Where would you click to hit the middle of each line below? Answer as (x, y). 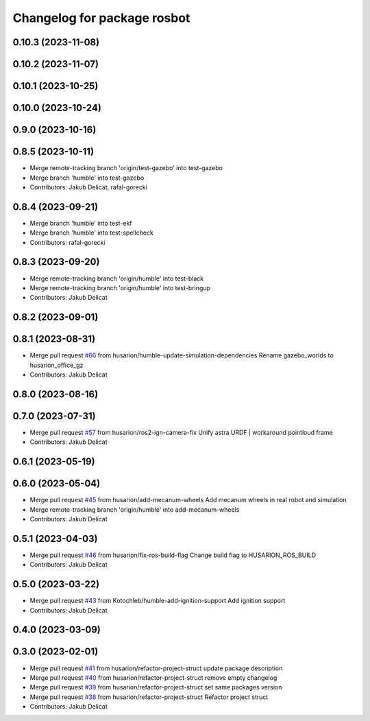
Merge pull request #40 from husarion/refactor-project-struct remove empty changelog (153, 677)
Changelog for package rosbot (101, 18)
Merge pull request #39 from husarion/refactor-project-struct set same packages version (156, 687)
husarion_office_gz (57, 365)
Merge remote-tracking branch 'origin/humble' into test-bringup (120, 287)
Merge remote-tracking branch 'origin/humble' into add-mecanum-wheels (135, 509)
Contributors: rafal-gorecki (67, 242)
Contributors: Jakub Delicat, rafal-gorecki (88, 187)
